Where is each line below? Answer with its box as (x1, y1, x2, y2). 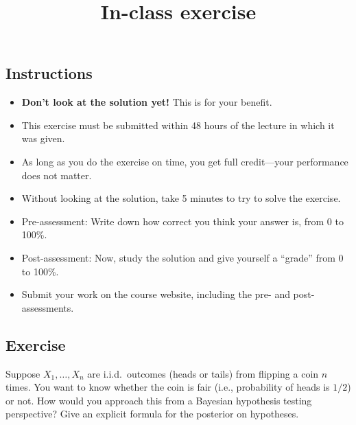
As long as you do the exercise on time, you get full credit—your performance (21, 154, 348, 168)
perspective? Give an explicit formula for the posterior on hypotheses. (5, 406, 299, 421)
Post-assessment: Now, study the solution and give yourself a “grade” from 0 (21, 250, 344, 264)
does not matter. (21, 168, 92, 182)
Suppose (5, 366, 40, 380)
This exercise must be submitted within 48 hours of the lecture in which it (21, 117, 335, 132)
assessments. (21, 300, 74, 314)
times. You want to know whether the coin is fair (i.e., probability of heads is (5, 380, 330, 394)
